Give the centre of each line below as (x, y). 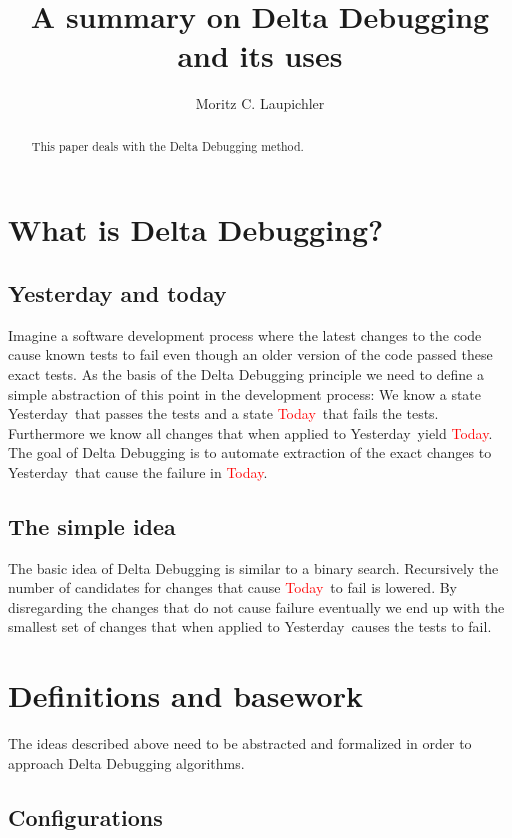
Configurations (85, 816)
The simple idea (92, 525)
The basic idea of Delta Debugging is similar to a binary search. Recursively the (253, 567)
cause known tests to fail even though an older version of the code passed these (250, 354)
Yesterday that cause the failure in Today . (138, 471)
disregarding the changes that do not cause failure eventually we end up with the (256, 606)
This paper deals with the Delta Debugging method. (167, 145)
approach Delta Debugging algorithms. (126, 762)
